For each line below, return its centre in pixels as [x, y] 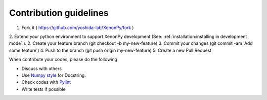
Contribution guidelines [59, 13]
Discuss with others [42, 68]
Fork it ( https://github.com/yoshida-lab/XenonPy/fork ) [78, 28]
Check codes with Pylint [46, 82]
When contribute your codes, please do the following [63, 60]
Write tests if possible [44, 89]
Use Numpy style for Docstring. [54, 75]
